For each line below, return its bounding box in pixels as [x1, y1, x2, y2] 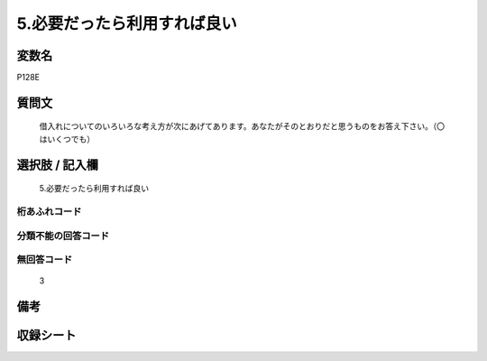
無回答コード [16, 254, 73, 266]
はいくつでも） [39, 134, 95, 144]
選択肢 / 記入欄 [16, 157, 99, 172]
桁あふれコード [16, 206, 82, 218]
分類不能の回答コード [16, 229, 110, 242]
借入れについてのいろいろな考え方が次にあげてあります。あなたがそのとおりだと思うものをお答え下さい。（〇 [39, 121, 446, 132]
